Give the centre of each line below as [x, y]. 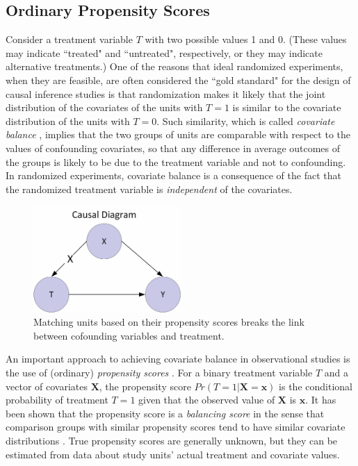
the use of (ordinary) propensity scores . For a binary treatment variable [159, 372]
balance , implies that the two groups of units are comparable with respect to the [178, 134]
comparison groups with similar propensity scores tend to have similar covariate [176, 427]
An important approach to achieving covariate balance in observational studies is [178, 359]
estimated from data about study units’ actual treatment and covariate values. [173, 454]
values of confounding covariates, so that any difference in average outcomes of [173, 148]
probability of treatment [57, 400]
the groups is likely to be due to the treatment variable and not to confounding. [176, 161]
